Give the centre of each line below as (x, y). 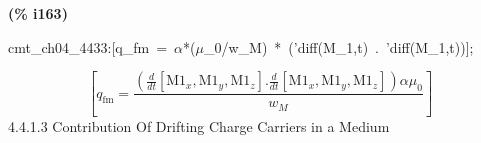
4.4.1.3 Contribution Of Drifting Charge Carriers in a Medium (199, 126)
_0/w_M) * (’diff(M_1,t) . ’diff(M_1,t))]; (338, 46)
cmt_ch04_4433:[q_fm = (88, 46)
